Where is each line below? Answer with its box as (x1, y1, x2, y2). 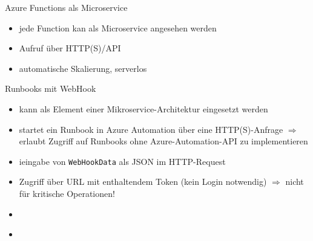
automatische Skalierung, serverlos (19, 62, 147, 74)
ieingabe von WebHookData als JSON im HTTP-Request (19, 155, 226, 167)
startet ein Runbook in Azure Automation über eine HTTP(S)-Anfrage (19, 123, 283, 135)
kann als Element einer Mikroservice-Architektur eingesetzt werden (19, 102, 268, 115)
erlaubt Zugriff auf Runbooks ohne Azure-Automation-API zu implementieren (19, 135, 308, 147)
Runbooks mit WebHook (5, 82, 96, 95)
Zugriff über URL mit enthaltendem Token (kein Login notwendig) (19, 175, 267, 188)
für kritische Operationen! (19, 187, 115, 199)
